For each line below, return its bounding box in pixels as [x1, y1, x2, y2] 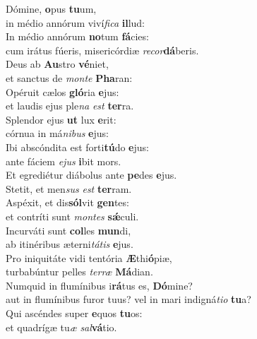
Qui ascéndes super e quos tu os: [6, 306, 143, 321]
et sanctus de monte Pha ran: [6, 70, 133, 85]
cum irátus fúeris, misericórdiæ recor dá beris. [6, 42, 199, 57]
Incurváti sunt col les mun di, [6, 222, 131, 237]
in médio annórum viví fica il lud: [6, 15, 145, 30]
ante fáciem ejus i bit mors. [6, 153, 121, 168]
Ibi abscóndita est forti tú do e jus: [6, 139, 149, 154]
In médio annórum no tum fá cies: [6, 29, 149, 44]
